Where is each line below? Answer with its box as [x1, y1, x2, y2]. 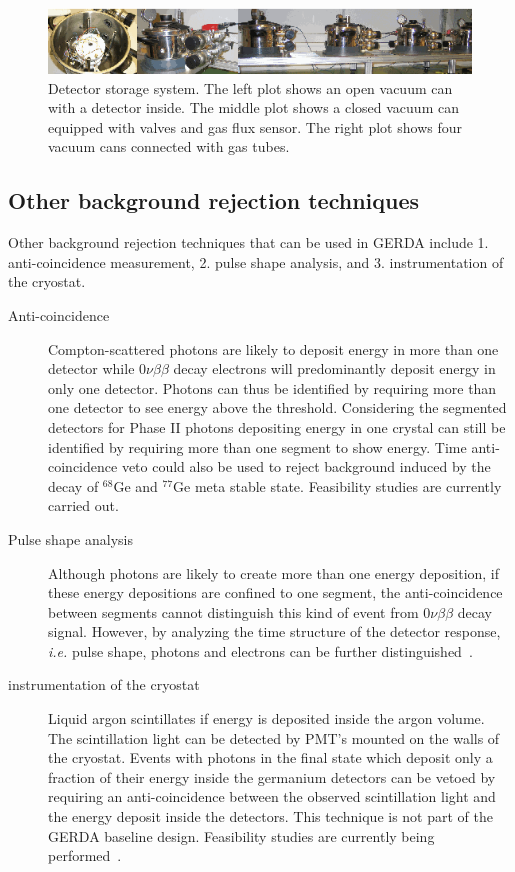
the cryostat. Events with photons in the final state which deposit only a [48, 747, 493, 768]
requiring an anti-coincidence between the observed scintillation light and [48, 786, 496, 807]
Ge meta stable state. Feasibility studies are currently [173, 475, 502, 496]
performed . [48, 845, 122, 866]
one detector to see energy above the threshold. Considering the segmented [48, 397, 507, 418]
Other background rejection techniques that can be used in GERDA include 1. [8, 232, 489, 253]
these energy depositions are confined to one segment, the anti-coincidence [48, 582, 503, 603]
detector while [48, 358, 135, 379]
